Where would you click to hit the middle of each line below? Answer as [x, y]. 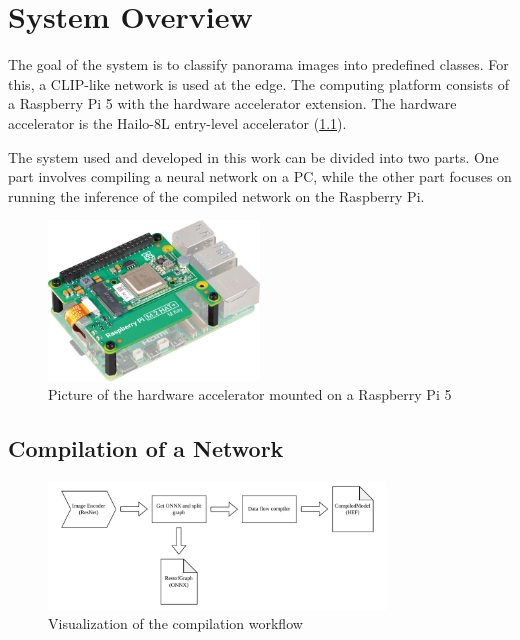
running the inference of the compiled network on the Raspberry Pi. [216, 195]
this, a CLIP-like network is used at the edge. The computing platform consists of [259, 83]
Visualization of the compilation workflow [175, 623]
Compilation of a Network [146, 448]
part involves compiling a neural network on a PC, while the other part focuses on [260, 176]
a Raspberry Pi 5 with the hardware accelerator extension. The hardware [232, 103]
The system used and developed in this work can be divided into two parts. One [253, 156]
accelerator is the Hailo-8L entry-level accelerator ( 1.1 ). [177, 122]
